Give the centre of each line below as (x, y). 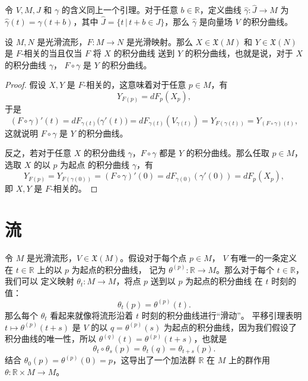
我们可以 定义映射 (39, 281)
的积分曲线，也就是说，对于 (239, 53)
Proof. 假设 (26, 85)
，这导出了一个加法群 (154, 360)
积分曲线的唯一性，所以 (50, 339)
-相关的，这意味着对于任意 (135, 85)
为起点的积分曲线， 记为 (119, 269)
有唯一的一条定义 (264, 258)
